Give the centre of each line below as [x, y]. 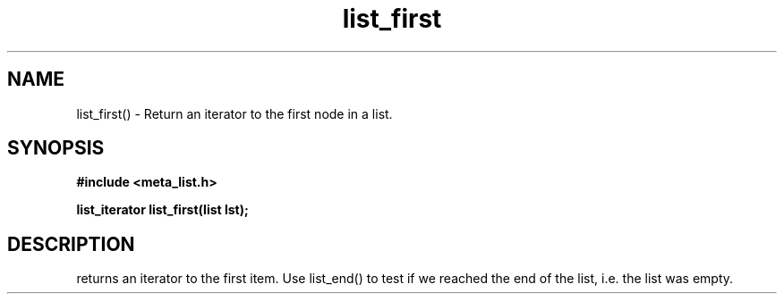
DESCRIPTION [71, 244]
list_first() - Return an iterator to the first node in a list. [234, 113]
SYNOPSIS [56, 148]
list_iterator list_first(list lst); [162, 210]
